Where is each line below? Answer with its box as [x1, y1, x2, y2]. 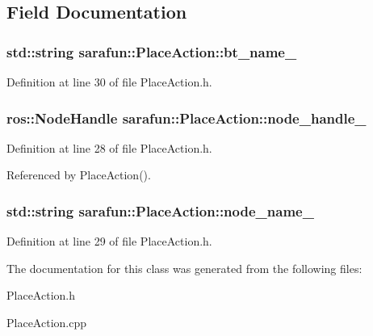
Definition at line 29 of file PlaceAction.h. [6, 233, 212, 250]
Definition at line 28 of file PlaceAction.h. [6, 139, 212, 156]
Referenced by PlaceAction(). [6, 166, 151, 183]
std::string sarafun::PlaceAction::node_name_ [6, 200, 314, 220]
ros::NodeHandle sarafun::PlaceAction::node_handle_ [6, 107, 367, 128]
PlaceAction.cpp [6, 314, 86, 330]
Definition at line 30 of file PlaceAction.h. [6, 73, 212, 90]
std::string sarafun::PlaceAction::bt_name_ [6, 41, 297, 61]
